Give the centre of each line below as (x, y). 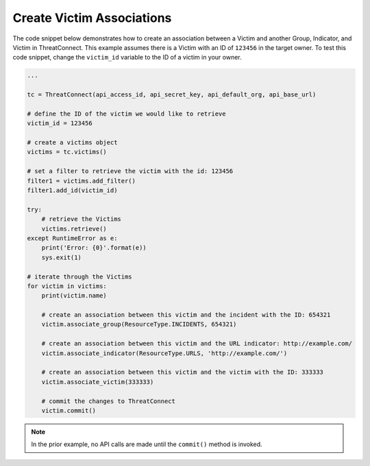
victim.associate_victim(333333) (98, 382)
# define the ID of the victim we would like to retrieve (126, 114)
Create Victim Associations (92, 18)
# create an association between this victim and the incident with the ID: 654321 (186, 315)
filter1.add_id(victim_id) (72, 191)
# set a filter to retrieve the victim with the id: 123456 (130, 171)
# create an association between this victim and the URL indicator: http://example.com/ (197, 344)
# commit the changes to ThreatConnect (109, 401)
